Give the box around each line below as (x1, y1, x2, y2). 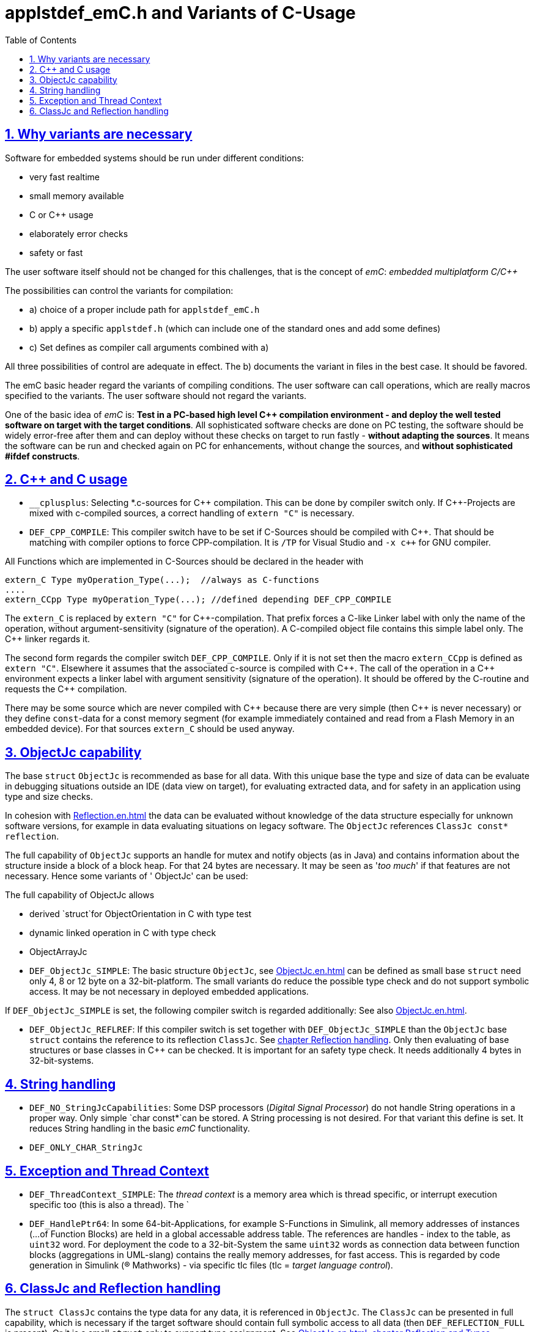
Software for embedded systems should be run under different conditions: (5, 152, 304, 163)
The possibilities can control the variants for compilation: (5, 285, 234, 296)
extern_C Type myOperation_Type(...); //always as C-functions (5, 575, 320, 585)
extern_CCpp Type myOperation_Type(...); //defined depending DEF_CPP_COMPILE (5, 595, 392, 605)
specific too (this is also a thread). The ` (29, 1199, 190, 1210)
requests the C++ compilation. (5, 684, 127, 695)
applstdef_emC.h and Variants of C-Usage (5, 2, 356, 23)
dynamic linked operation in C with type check (29, 928, 216, 939)
